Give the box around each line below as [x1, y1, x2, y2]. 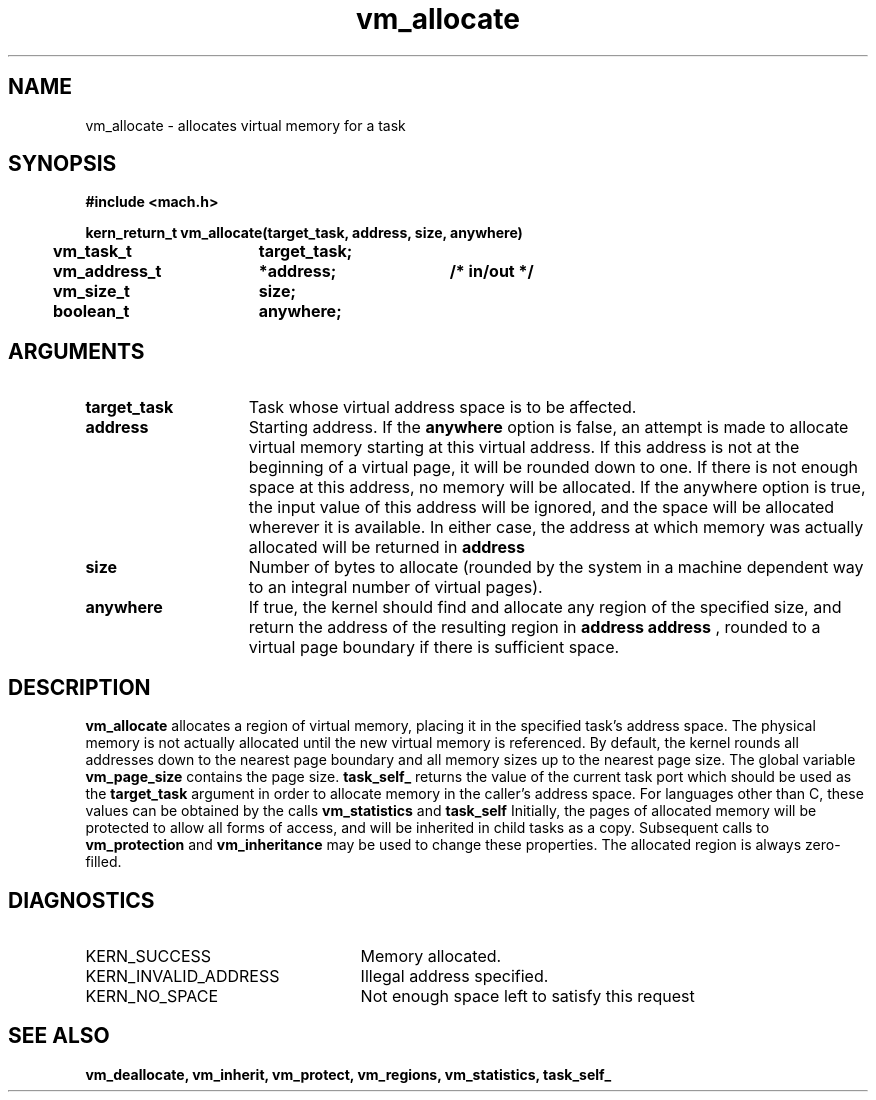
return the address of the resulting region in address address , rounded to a [248, 617, 821, 638]
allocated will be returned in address [248, 537, 525, 558]
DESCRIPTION [8, 674, 151, 700]
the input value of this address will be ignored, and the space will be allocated [248, 497, 835, 518]
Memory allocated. [360, 945, 502, 966]
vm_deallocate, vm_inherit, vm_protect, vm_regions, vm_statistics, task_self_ [85, 1065, 612, 1083]
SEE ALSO [8, 1023, 110, 1049]
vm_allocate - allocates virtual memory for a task [85, 116, 406, 134]
